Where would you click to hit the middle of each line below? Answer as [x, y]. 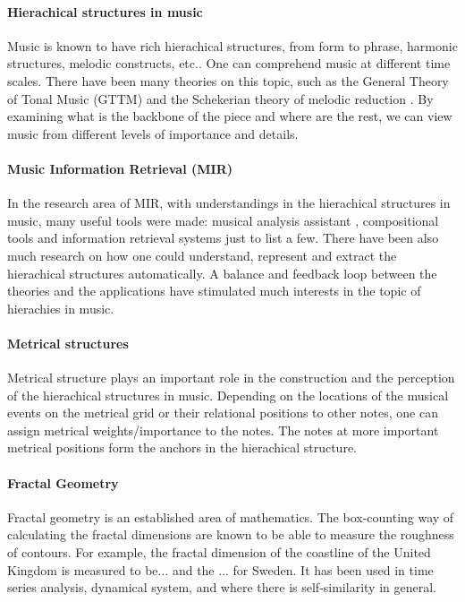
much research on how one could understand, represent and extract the [202, 255]
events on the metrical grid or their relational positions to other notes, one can [223, 413]
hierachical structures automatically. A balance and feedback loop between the [222, 273]
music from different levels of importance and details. [153, 133]
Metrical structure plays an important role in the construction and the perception [231, 378]
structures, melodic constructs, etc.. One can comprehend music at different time [229, 63]
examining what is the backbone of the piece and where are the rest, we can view [230, 116]
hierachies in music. [61, 308]
